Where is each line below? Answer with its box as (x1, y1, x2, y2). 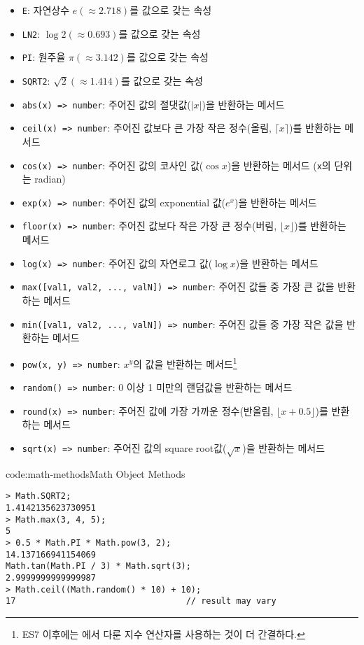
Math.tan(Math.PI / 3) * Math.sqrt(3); (6, 561, 191, 572)
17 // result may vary (6, 596, 276, 607)
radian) (34, 171, 66, 186)
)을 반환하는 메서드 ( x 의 (227, 157, 331, 172)
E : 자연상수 (22, 3, 70, 17)
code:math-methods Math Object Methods (6, 466, 185, 481)
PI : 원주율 (22, 50, 66, 64)
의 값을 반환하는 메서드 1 (133, 354, 237, 371)
